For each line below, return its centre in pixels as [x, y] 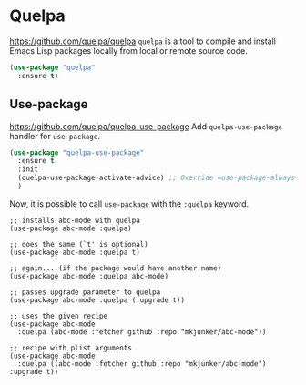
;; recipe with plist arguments [71, 348]
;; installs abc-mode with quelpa [75, 220]
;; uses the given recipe [58, 316]
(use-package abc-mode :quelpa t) [75, 252]
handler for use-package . [55, 136]
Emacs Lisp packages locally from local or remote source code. [128, 50]
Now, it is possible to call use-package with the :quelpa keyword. [129, 203]
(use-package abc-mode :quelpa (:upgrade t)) [97, 300]
